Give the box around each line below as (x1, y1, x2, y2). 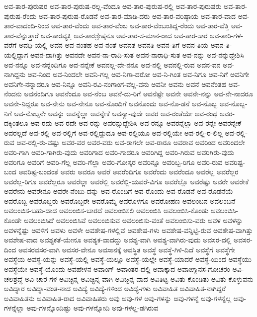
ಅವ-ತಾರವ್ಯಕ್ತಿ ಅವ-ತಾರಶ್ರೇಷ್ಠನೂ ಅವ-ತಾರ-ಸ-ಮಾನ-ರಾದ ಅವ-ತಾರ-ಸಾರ (41, 30, 208, 40)
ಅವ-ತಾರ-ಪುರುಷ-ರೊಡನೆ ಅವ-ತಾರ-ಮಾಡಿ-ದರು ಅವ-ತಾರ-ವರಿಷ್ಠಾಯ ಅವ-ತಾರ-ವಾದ (38, 10, 236, 21)
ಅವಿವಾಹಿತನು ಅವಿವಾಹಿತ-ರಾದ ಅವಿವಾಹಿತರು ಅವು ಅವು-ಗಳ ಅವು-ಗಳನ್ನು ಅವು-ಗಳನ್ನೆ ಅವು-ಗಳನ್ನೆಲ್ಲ (4, 293, 232, 303)
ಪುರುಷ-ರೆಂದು (4, 10, 37, 21)
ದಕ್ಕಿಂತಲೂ (4, 118, 28, 128)
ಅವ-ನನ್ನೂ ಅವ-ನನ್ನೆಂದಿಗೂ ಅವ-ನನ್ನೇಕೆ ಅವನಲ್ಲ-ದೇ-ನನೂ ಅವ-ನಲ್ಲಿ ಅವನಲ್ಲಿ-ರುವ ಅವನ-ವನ (4, 59, 221, 70)
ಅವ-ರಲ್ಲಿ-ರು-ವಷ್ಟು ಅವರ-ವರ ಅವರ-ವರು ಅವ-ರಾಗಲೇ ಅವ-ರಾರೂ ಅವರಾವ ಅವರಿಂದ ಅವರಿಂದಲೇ (16, 137, 245, 148)
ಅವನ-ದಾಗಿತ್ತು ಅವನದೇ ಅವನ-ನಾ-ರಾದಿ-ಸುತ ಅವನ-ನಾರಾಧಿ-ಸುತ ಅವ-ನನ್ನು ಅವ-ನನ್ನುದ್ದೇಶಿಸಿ (30, 49, 244, 60)
